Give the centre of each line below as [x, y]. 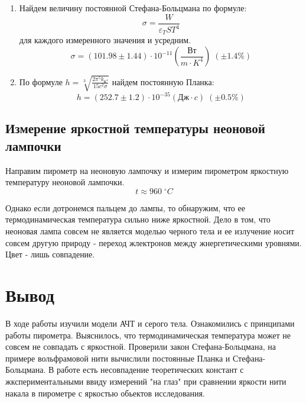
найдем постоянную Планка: [163, 81]
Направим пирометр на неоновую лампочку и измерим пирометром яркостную [147, 170]
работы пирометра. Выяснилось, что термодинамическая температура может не [148, 335]
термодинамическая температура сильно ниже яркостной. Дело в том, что [138, 219]
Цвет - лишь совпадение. [50, 254]
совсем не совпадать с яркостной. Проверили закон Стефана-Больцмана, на [141, 346]
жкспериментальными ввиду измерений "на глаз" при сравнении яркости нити [146, 381]
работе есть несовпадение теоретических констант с [150, 370]
